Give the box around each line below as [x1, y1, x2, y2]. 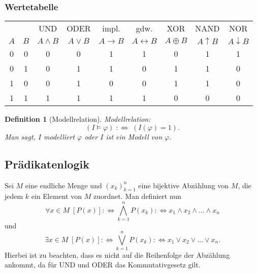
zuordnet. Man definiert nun [93, 191, 181, 201]
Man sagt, [5, 131, 36, 142]
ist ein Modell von [106, 131, 163, 142]
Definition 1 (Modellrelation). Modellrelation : [5, 114, 151, 124]
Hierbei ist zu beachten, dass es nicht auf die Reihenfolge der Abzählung [5, 249, 230, 260]
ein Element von [31, 191, 82, 201]
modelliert [44, 131, 75, 142]
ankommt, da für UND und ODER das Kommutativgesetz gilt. [5, 259, 201, 270]
